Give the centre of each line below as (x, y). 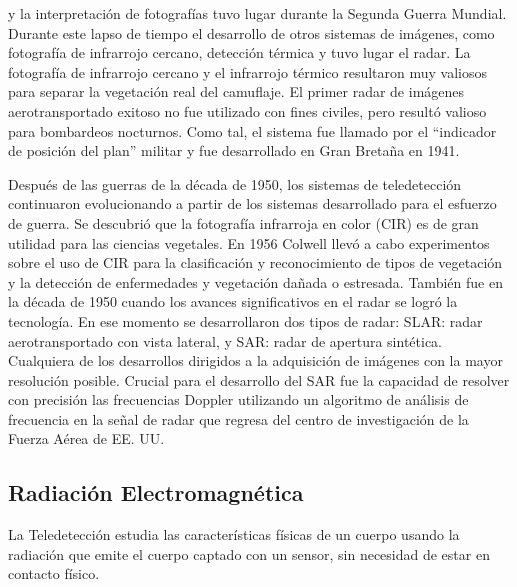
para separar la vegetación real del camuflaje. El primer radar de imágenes (236, 91)
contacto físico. (54, 573)
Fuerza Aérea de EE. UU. (86, 438)
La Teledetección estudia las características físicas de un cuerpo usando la (234, 534)
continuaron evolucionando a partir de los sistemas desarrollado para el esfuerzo (252, 203)
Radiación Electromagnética (156, 492)
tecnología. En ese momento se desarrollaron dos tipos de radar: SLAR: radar (245, 320)
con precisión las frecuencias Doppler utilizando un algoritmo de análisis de (238, 399)
